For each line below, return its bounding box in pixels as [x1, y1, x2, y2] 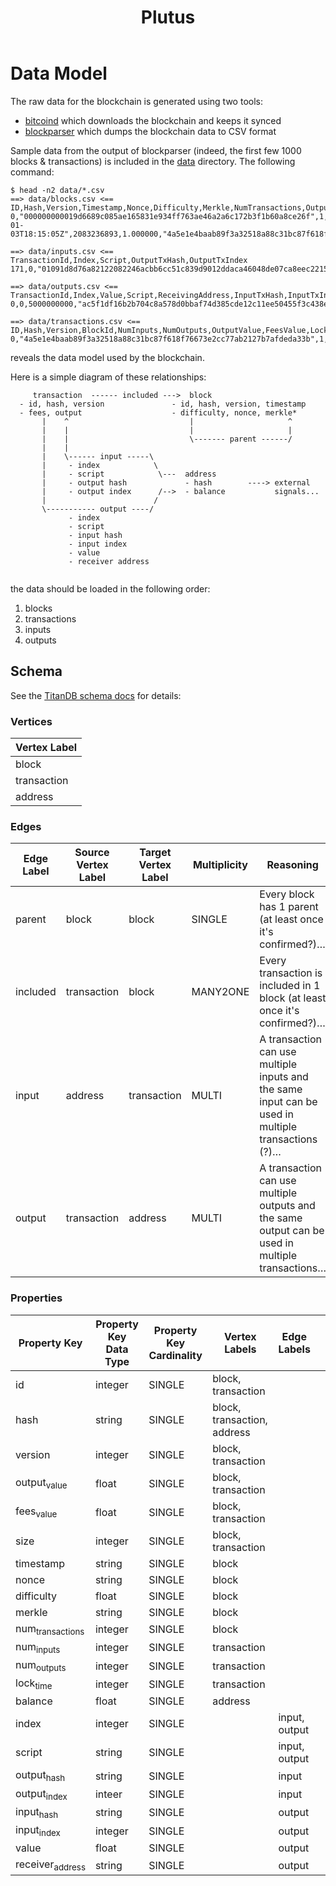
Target [139, 846, 172, 860]
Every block [259, 887, 315, 901]
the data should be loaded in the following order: [10, 582, 211, 595]
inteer [94, 1787, 123, 1801]
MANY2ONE [191, 985, 250, 999]
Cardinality [148, 1348, 203, 1362]
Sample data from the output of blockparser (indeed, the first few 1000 [10, 144, 302, 156]
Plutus [140, 6, 196, 29]
